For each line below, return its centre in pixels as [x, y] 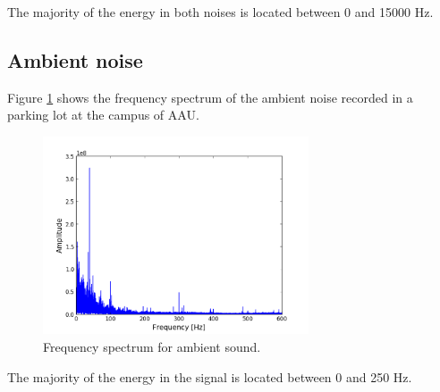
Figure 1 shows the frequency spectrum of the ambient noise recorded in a [210, 97]
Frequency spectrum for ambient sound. [152, 347]
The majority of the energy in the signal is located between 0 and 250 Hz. [210, 376]
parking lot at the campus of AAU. [103, 115]
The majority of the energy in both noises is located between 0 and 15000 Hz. [220, 12]
